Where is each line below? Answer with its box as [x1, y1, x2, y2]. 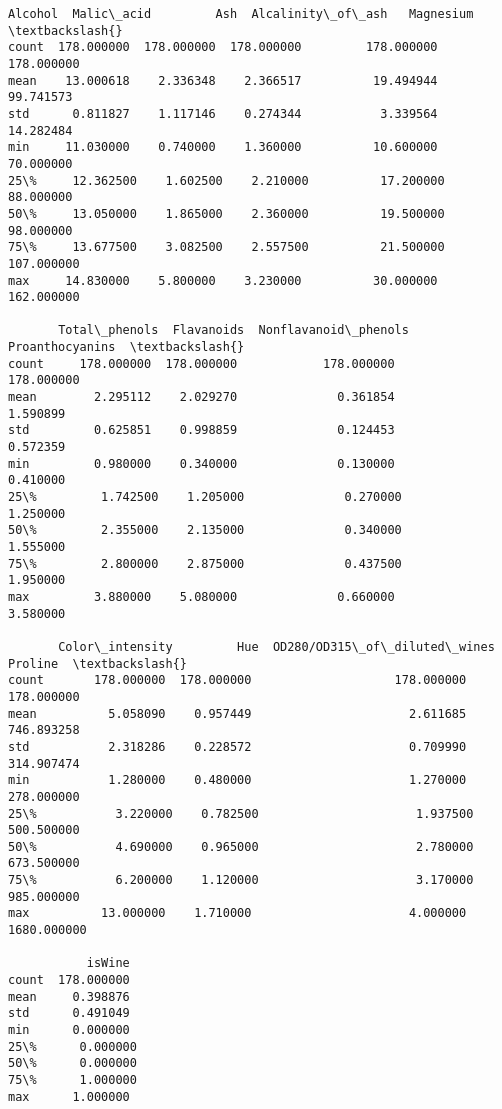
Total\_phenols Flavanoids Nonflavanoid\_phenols [58, 323, 409, 338]
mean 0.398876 [8, 989, 130, 1004]
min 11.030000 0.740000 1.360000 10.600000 [8, 140, 438, 155]
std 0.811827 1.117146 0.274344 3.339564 [8, 106, 438, 121]
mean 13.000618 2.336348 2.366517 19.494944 [8, 73, 438, 88]
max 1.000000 [8, 1089, 130, 1104]
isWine [86, 956, 130, 971]
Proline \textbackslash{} [8, 656, 187, 671]
